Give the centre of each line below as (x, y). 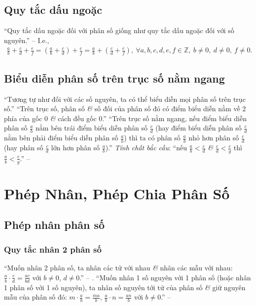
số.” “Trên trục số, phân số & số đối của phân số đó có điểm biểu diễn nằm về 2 (125, 109)
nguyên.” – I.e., (27, 40)
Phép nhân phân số (55, 225)
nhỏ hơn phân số (214, 138)
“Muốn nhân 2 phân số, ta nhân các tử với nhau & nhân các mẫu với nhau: (118, 268)
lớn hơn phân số (75, 148)
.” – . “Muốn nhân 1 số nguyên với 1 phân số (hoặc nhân (165, 277)
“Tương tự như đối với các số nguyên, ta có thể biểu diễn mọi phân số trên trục (125, 99)
